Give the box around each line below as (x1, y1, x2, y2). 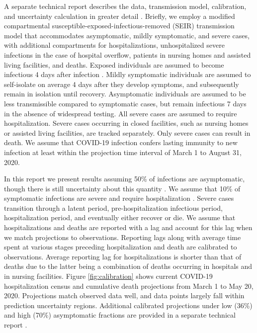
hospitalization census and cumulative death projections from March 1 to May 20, (4, 280, 254, 291)
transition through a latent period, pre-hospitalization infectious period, (4, 202, 223, 213)
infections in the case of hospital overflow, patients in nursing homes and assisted (4, 49, 251, 60)
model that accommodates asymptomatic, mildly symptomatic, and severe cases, (4, 30, 250, 40)
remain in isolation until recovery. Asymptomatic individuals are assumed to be (4, 88, 246, 99)
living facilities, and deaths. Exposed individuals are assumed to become (4, 59, 224, 70)
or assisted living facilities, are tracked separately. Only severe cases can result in (4, 127, 251, 138)
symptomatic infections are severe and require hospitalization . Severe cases (4, 193, 234, 203)
